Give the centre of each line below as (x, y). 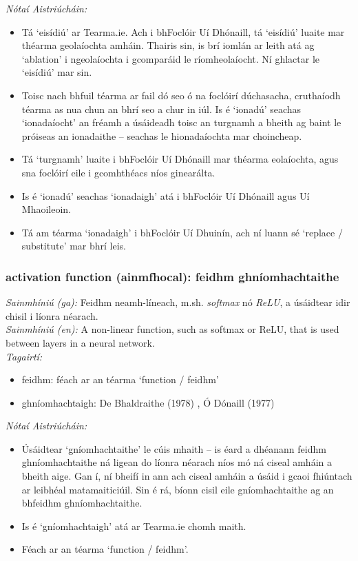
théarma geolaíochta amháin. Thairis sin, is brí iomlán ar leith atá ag (168, 45)
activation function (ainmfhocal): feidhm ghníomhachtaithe (172, 276)
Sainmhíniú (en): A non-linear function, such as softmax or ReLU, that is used (172, 329)
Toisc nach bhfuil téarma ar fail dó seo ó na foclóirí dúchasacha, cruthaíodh (181, 95)
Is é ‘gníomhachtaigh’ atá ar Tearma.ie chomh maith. (134, 526)
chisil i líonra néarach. (52, 315)
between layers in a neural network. (80, 342)
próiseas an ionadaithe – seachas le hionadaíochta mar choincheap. (162, 135)
